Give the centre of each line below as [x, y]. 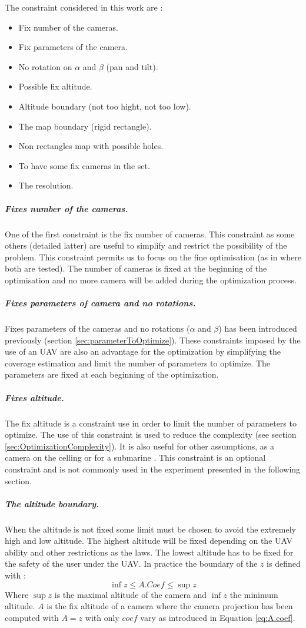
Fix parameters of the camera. [73, 47]
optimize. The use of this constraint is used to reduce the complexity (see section [151, 434]
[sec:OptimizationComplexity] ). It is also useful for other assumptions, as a [140, 446]
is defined [284, 563]
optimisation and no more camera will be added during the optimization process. [151, 280]
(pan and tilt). [132, 66]
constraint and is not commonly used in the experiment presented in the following [153, 469]
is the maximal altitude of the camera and [131, 594]
